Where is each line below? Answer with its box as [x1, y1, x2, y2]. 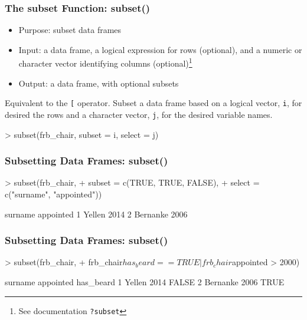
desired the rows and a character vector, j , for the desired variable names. [5, 108, 273, 120]
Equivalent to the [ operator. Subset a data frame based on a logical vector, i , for [5, 97, 302, 109]
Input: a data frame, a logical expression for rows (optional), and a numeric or [18, 43, 302, 55]
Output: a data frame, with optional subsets [18, 77, 179, 89]
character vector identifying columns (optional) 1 [18, 55, 192, 70]
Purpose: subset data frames [18, 24, 122, 36]
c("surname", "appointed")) [5, 187, 102, 200]
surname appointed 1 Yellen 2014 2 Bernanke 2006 [5, 207, 188, 220]
